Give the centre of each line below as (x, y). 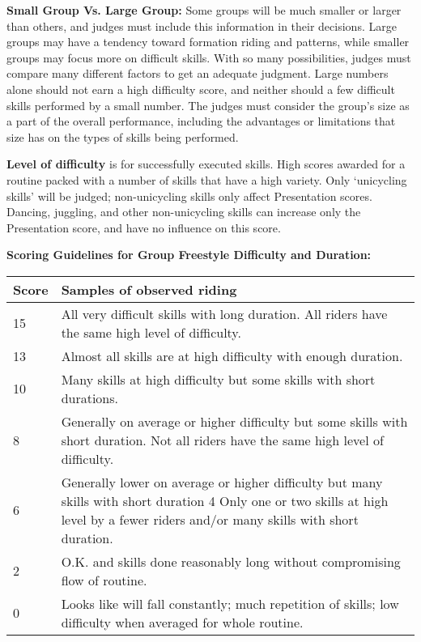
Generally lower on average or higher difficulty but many (222, 482)
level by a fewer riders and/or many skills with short (210, 519)
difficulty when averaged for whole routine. (182, 622)
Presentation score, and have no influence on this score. (144, 227)
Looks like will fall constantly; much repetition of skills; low (230, 603)
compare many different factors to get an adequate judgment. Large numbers (198, 73)
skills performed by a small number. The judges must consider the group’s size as (208, 105)
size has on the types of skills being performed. (123, 136)
